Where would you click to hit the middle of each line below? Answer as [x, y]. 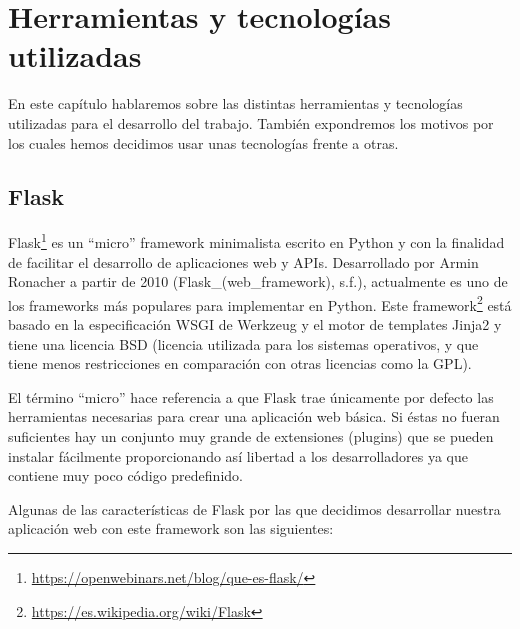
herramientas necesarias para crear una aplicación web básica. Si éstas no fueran [254, 416]
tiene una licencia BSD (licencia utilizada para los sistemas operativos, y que [243, 343]
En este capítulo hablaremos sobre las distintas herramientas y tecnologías [235, 103]
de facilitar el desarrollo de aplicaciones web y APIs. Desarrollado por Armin [243, 261]
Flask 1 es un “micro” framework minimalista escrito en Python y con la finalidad [256, 240]
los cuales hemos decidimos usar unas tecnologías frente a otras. [203, 142]
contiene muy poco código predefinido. [125, 475]
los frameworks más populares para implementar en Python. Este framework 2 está [260, 303]
